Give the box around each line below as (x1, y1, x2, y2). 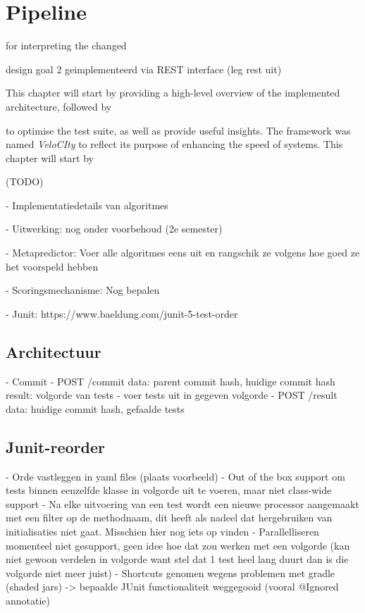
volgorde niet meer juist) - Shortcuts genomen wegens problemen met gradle (6, 565, 335, 580)
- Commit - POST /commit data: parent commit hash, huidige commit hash (6, 373, 335, 388)
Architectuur (6, 340, 101, 362)
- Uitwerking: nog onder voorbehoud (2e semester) (6, 221, 223, 236)
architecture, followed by (6, 99, 112, 113)
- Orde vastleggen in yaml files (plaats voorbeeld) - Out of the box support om (6, 469, 345, 483)
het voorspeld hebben (6, 259, 99, 273)
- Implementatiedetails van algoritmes (6, 197, 168, 212)
